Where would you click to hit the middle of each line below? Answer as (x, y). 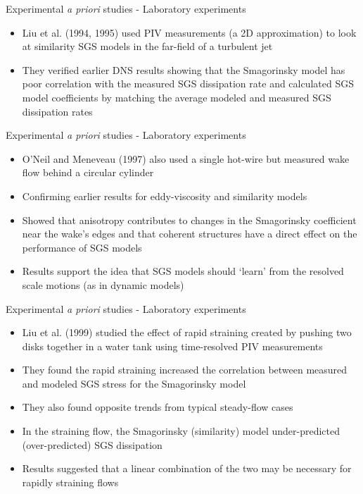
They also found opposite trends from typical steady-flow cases (158, 407)
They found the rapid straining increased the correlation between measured (185, 370)
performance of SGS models (82, 247)
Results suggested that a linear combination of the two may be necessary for (187, 468)
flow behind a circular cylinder (88, 172)
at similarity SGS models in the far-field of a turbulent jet (147, 46)
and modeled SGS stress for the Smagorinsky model (134, 383)
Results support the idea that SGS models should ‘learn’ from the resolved (183, 271)
